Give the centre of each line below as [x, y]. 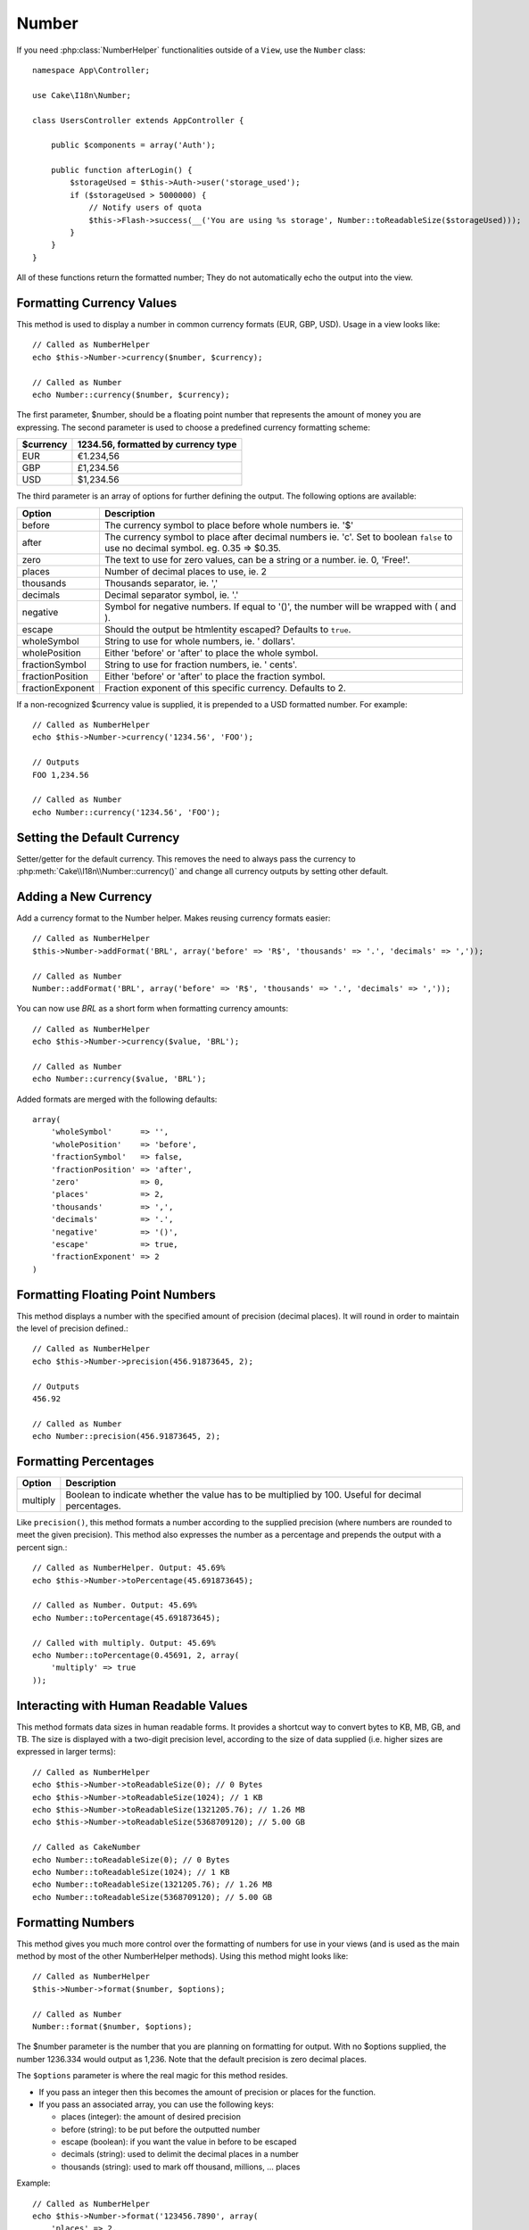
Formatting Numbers [76, 1922]
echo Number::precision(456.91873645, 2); [127, 1437]
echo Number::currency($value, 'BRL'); [120, 1079]
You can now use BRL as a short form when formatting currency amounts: [153, 1009]
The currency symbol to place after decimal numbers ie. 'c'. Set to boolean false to [278, 537]
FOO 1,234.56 [61, 775]
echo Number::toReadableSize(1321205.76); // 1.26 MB [152, 1885]
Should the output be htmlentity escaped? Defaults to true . [227, 629]
